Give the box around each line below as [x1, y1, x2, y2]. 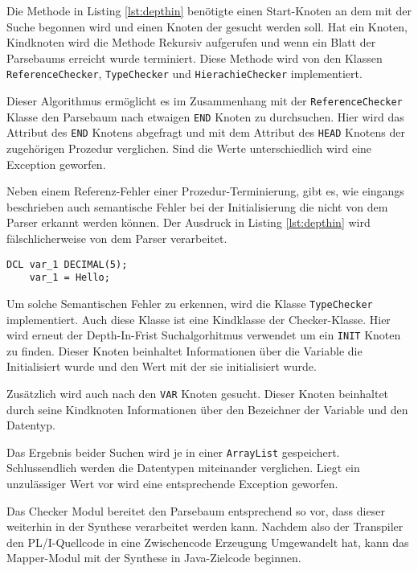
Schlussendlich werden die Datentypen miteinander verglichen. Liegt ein [6, 459, 360, 476]
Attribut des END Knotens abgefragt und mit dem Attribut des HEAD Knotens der [6, 124, 405, 141]
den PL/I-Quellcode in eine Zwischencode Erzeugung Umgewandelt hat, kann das [6, 533, 409, 550]
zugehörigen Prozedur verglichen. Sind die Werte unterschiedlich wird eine [6, 140, 372, 156]
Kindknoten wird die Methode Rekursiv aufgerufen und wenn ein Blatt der [6, 34, 376, 51]
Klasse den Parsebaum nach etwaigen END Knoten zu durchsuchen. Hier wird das [6, 108, 404, 125]
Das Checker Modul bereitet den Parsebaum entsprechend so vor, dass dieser [6, 502, 385, 519]
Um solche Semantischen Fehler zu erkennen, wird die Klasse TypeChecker [6, 294, 373, 311]
